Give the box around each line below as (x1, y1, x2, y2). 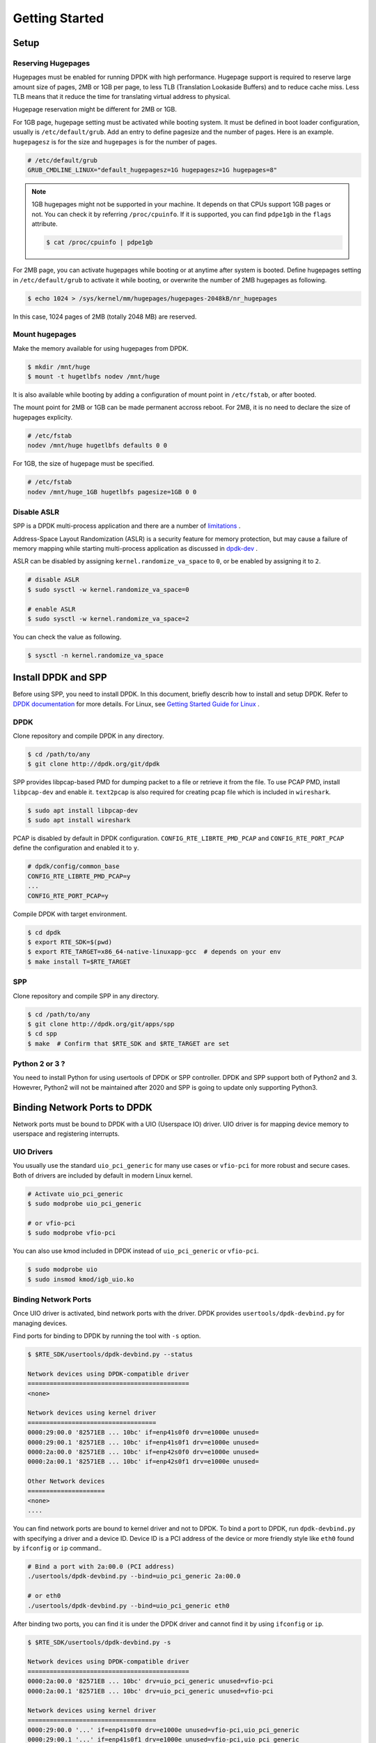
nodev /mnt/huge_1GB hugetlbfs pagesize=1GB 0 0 (27, 488, 197, 496)
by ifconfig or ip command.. (13, 1544, 102, 1553)
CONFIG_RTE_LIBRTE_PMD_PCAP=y (27, 872, 131, 880)
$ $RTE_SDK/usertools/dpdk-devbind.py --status (27, 1350, 193, 1359)
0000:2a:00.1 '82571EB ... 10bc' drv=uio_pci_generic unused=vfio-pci (27, 1687, 274, 1695)
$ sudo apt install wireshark (27, 816, 131, 824)
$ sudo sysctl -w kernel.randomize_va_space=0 (27, 586, 189, 593)
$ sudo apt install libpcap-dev (27, 806, 139, 814)
